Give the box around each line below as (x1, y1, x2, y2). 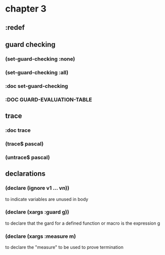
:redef (5, 23, 25, 32)
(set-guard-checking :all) (5, 69, 69, 76)
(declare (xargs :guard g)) (5, 209, 69, 216)
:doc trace (5, 127, 31, 134)
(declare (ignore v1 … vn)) (5, 185, 69, 192)
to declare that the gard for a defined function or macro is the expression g (5, 220, 160, 226)
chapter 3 (5, 3, 47, 15)
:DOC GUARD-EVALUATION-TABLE (5, 96, 92, 103)
